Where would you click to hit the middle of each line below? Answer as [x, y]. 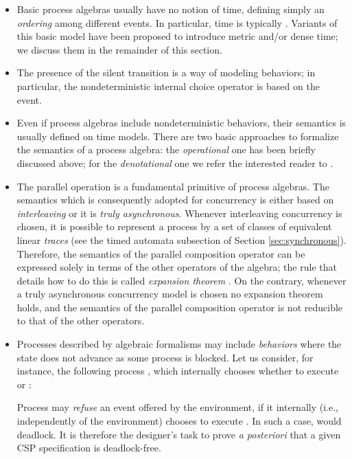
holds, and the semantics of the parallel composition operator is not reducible [180, 307]
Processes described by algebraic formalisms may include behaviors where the [179, 344]
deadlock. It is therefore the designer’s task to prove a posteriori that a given [179, 434]
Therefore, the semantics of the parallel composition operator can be [161, 253]
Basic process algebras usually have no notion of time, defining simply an [171, 9]
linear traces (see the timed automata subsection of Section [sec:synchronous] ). [181, 239]
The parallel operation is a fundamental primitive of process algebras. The [173, 186]
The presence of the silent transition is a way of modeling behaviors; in [166, 72]
